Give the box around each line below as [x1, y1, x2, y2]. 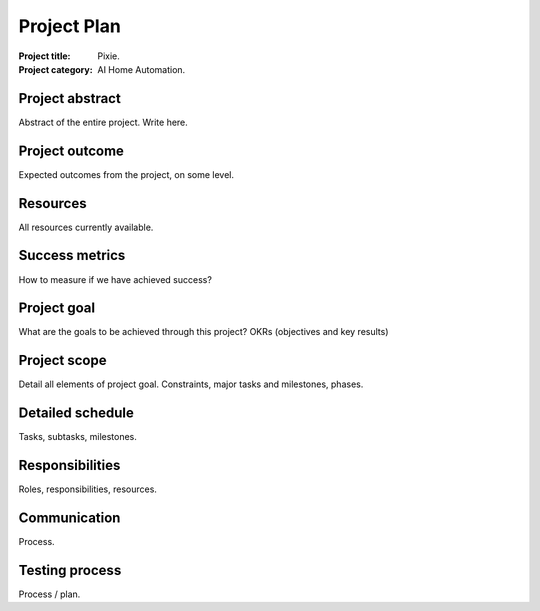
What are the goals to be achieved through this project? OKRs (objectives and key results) [18, 326, 389, 338]
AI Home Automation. [97, 63, 186, 75]
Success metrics [18, 247, 126, 264]
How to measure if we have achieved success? [18, 273, 212, 285]
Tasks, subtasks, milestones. [18, 431, 137, 443]
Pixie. [97, 50, 120, 62]
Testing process [18, 561, 122, 579]
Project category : [18, 63, 94, 75]
